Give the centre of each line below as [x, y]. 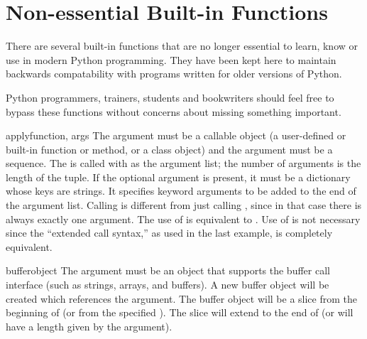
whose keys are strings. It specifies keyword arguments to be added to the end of [181, 191]
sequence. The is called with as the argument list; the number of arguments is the [183, 163]
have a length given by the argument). [89, 326]
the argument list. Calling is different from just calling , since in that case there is [184, 205]
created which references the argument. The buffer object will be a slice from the [181, 298]
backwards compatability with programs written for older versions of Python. [174, 74]
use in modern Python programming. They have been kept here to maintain [171, 59]
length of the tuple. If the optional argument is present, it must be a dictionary [178, 177]
